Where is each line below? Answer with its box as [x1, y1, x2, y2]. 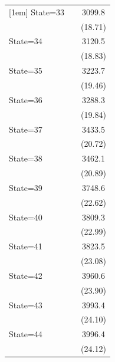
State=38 [9, 152, 42, 164]
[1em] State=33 [9, 5, 65, 18]
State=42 [9, 269, 42, 281]
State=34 [9, 35, 42, 47]
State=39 [9, 181, 42, 193]
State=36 [9, 93, 42, 106]
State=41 [9, 240, 42, 252]
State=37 [9, 123, 42, 135]
